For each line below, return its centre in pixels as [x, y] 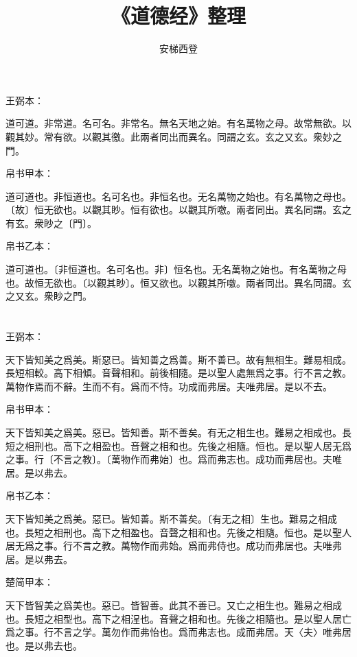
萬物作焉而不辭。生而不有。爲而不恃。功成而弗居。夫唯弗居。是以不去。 [169, 386]
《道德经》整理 [178, 15]
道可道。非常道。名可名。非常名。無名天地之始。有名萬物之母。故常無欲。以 [178, 123]
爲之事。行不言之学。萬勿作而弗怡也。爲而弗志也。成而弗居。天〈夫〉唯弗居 [178, 632]
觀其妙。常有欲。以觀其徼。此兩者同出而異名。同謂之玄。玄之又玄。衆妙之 [174, 136]
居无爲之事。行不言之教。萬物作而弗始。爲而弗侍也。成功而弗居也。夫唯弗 [174, 546]
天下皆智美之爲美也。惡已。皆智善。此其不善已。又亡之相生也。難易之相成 [174, 605]
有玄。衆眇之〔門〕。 [51, 223]
